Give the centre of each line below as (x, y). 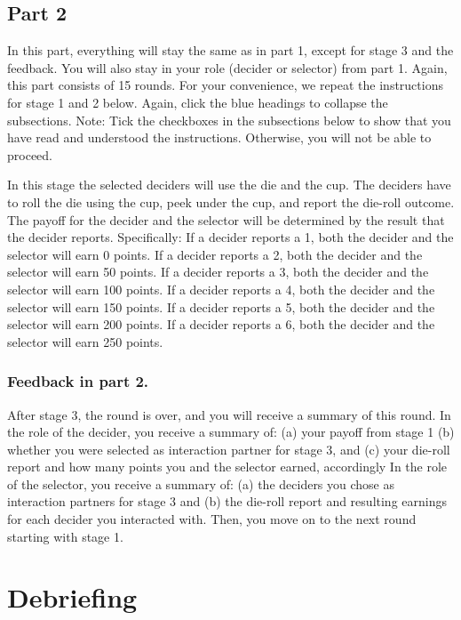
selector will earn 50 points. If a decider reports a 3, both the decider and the (218, 272)
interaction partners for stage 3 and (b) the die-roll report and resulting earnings (227, 501)
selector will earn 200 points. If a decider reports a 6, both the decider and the (221, 324)
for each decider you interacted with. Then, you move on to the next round (212, 519)
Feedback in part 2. (78, 381)
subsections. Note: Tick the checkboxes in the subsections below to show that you (229, 120)
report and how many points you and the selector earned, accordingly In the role (227, 467)
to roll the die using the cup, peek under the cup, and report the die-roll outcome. (231, 201)
